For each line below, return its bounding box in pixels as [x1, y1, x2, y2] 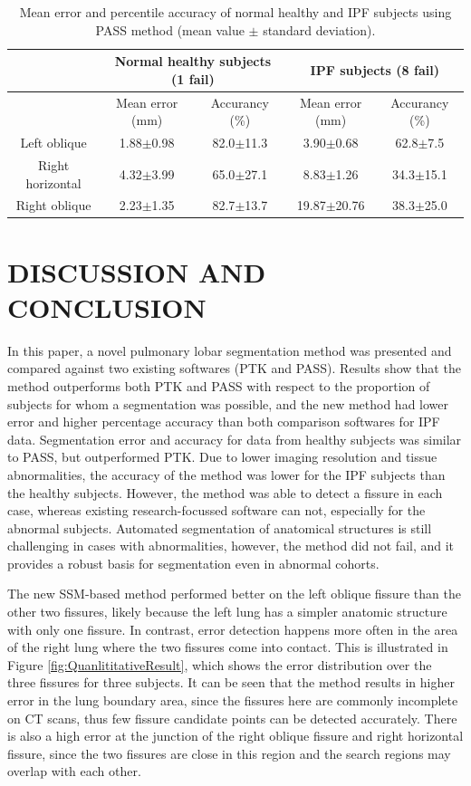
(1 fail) [171, 69, 215, 88]
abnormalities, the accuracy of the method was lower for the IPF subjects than [7, 465, 446, 484]
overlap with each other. [7, 762, 141, 781]
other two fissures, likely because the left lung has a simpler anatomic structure [7, 602, 447, 621]
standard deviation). [263, 20, 376, 39]
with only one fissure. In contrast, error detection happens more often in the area [7, 619, 458, 638]
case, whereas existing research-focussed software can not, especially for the [7, 501, 426, 520]
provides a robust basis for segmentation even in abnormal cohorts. [7, 553, 380, 572]
